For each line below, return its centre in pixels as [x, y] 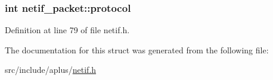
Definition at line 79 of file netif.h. [67, 30]
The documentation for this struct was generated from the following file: [137, 49]
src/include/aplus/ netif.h [51, 70]
